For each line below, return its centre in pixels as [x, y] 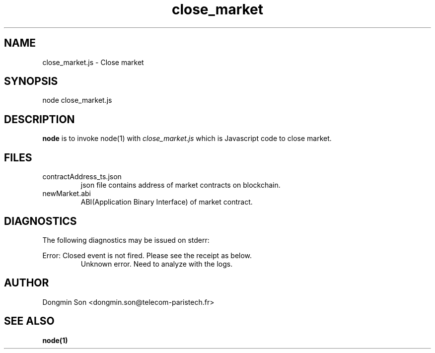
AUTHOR [27, 283]
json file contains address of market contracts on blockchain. [181, 185]
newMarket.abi [67, 194]
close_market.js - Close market [93, 62]
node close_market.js [77, 100]
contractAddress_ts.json [82, 177]
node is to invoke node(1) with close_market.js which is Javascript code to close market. [187, 139]
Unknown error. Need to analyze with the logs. [157, 264]
